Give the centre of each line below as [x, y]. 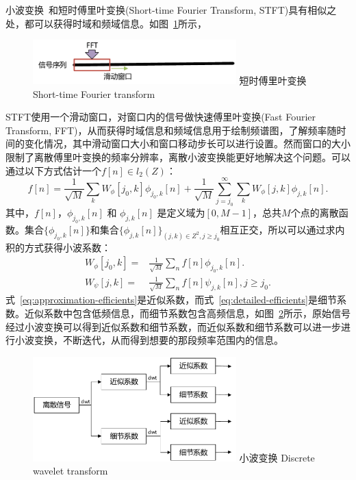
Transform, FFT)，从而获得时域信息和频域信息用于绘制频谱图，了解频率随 [171, 130]
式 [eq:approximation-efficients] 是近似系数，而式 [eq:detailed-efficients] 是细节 [171, 300]
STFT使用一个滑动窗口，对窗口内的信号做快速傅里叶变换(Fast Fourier [161, 117]
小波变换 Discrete [277, 457]
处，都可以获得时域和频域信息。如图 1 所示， [106, 23]
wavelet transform [71, 471]
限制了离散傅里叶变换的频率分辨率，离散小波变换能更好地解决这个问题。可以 [178, 156]
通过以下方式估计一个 [53, 170]
